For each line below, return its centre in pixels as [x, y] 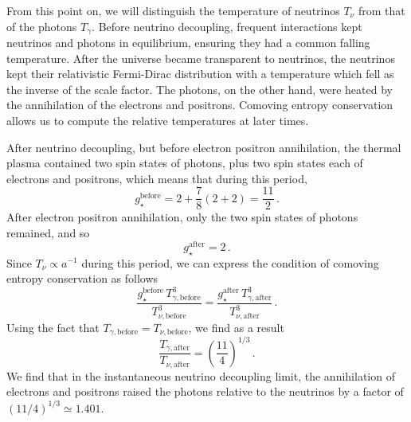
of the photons [42, 26]
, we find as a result [236, 327]
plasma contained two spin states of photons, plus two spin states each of [185, 163]
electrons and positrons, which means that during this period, [157, 178]
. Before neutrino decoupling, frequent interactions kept [227, 26]
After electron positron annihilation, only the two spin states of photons [182, 217]
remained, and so [48, 233]
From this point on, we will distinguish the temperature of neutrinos [173, 10]
